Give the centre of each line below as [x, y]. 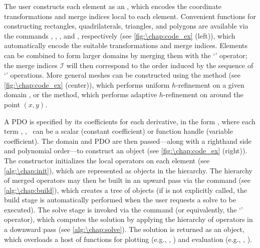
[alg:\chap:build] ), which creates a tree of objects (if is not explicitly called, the [125, 190]
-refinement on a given [210, 84]
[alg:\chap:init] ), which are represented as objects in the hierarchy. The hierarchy [128, 170]
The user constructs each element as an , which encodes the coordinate [113, 6]
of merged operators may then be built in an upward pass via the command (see [127, 180]
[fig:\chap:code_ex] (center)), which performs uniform [87, 84]
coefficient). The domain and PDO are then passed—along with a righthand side [128, 141]
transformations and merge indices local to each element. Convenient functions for [130, 16]
